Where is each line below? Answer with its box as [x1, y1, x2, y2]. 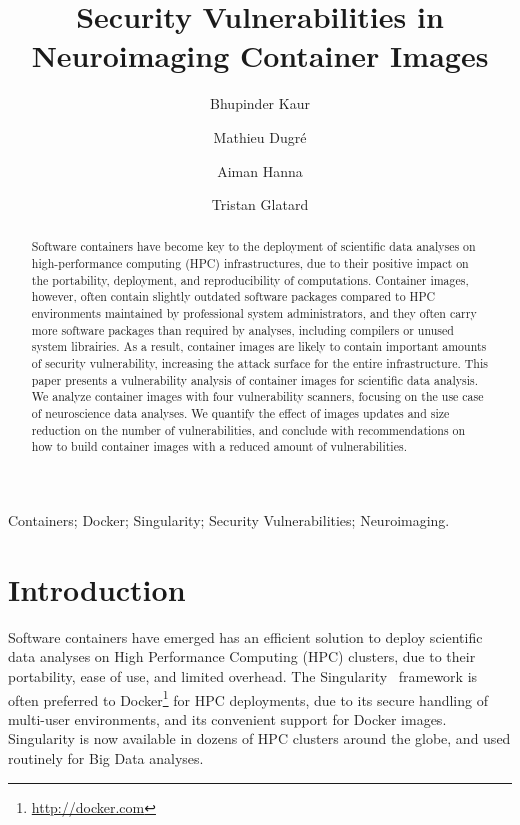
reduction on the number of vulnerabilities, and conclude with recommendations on [31, 421, 466, 438]
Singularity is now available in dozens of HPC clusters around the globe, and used [8, 728, 511, 749]
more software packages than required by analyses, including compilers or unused [31, 321, 454, 338]
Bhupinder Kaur [210, 93, 310, 114]
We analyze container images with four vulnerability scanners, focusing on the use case [31, 388, 484, 405]
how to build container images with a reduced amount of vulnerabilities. [31, 438, 407, 455]
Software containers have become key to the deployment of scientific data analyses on [31, 238, 476, 255]
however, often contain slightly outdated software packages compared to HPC [31, 288, 436, 305]
